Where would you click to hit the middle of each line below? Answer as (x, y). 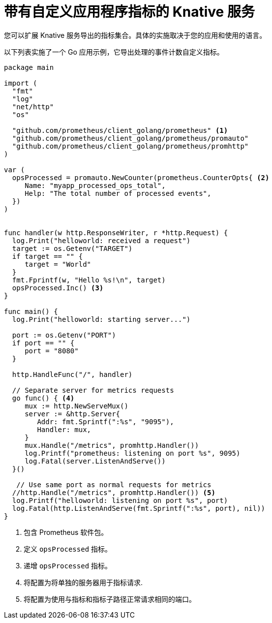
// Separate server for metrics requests (93, 390)
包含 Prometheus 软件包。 (66, 532)
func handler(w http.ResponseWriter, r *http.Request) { (116, 233)
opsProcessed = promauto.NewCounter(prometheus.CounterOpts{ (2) (141, 177)
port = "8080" (52, 351)
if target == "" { (47, 256)
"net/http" (33, 107)
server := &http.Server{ (73, 414)
